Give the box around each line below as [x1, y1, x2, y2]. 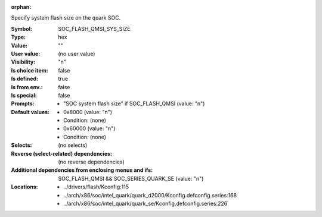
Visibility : [11, 58, 36, 65]
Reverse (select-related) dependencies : [11, 150, 113, 157]
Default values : [11, 108, 50, 115]
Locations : [11, 183, 38, 190]
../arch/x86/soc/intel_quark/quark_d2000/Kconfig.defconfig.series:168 [63, 191, 237, 199]
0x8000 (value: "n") [63, 108, 113, 115]
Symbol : [11, 25, 33, 32]
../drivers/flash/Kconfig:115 [63, 183, 129, 190]
